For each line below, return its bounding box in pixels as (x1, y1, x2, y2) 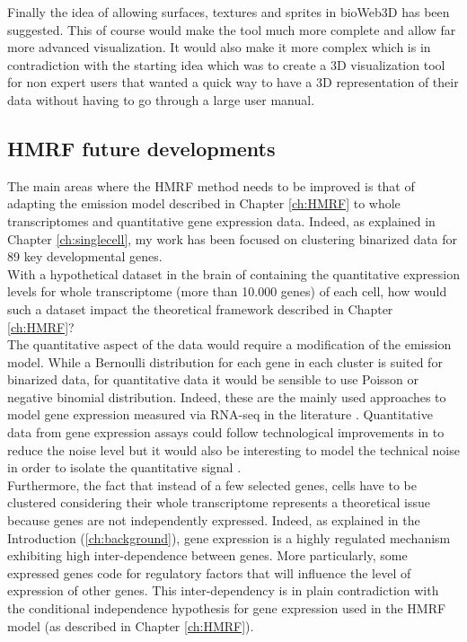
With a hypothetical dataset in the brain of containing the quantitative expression (7, 264, 460, 283)
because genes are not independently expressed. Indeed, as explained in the (7, 511, 420, 530)
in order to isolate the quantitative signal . (7, 458, 242, 477)
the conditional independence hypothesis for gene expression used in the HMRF (7, 599, 446, 618)
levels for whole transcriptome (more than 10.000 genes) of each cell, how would (7, 282, 447, 301)
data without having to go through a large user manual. (7, 90, 315, 109)
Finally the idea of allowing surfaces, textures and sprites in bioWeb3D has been (7, 3, 450, 21)
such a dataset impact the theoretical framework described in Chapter (7, 299, 393, 318)
